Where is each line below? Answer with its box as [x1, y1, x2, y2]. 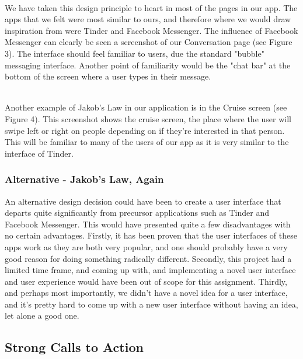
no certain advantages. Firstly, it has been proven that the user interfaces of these [5, 229, 297, 241]
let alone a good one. [5, 309, 79, 322]
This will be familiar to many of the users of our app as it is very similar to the [5, 136, 289, 148]
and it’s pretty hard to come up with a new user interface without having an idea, [5, 298, 298, 310]
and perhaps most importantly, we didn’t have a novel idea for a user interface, [5, 286, 288, 299]
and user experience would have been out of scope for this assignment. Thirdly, [5, 275, 287, 287]
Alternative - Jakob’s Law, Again [5, 172, 164, 187]
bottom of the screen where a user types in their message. [5, 70, 211, 82]
